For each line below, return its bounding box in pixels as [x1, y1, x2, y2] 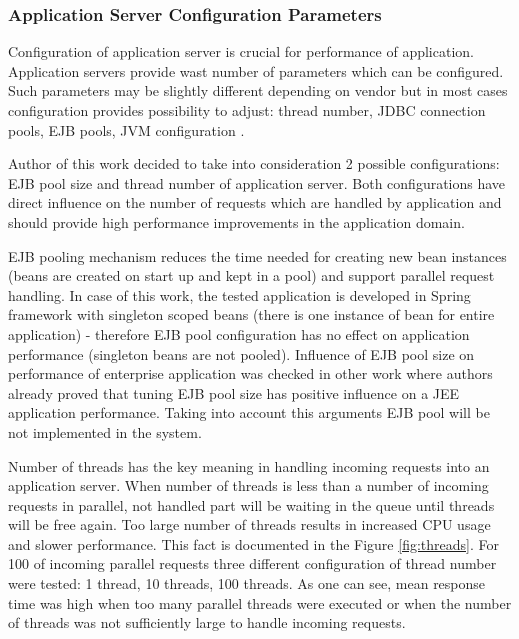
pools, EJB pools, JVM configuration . [8, 119, 245, 140]
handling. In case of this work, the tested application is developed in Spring [8, 284, 471, 305]
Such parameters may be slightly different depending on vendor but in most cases [8, 80, 508, 101]
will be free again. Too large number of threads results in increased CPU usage [8, 514, 491, 535]
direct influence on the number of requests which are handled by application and [8, 192, 502, 213]
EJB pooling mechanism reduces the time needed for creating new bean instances [8, 245, 507, 266]
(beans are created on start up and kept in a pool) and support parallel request [8, 265, 495, 286]
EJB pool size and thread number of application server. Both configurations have [8, 172, 506, 193]
